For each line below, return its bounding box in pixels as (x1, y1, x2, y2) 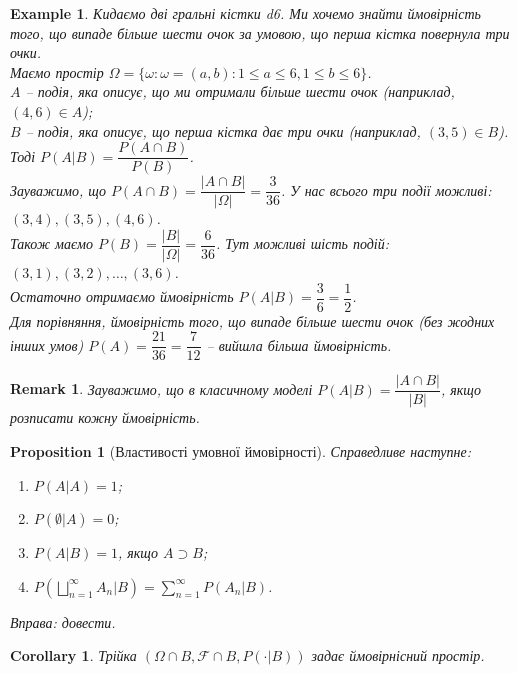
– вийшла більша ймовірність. (206, 334, 392, 355)
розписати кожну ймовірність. (10, 407, 200, 428)
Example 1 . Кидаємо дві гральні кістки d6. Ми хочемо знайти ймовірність (10, 3, 481, 23)
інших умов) (10, 334, 84, 355)
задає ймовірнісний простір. (311, 645, 485, 666)
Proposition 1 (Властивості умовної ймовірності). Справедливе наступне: (10, 440, 471, 461)
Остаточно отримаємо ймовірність (10, 286, 234, 306)
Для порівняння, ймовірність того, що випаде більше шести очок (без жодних (10, 310, 495, 331)
